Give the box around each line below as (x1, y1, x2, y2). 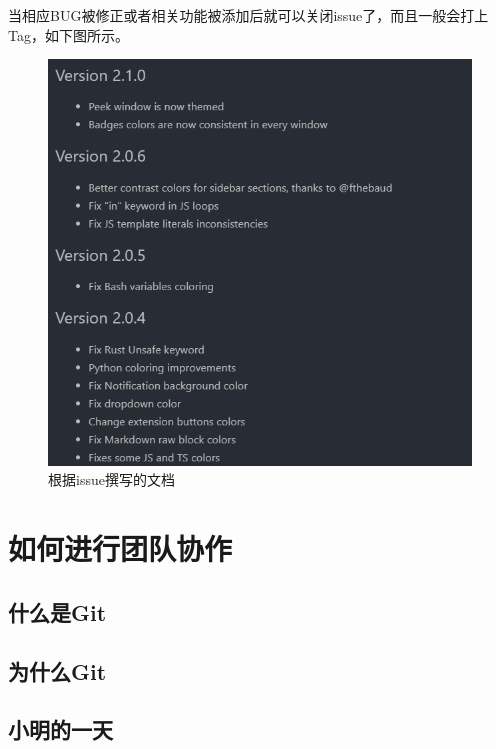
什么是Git (8, 596, 107, 627)
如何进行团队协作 (8, 528, 233, 569)
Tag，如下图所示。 (8, 24, 129, 45)
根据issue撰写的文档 (48, 469, 175, 490)
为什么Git (8, 655, 107, 686)
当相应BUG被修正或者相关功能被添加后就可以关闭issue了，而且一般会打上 (8, 5, 489, 25)
